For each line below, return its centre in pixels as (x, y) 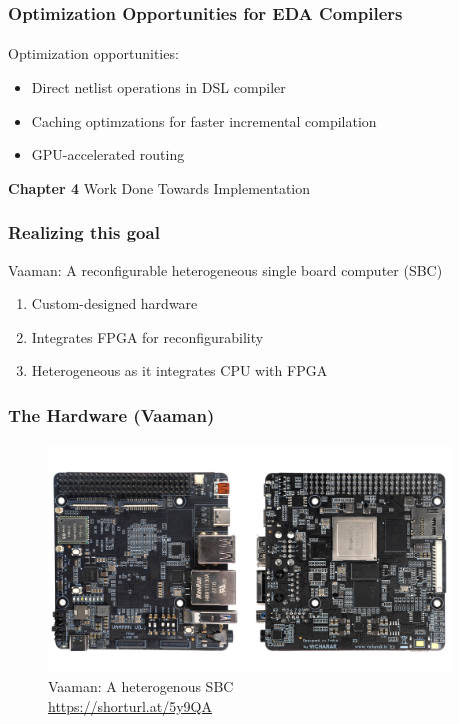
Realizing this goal (84, 232)
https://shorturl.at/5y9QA (130, 705)
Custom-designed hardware (114, 303)
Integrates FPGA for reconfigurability (147, 336)
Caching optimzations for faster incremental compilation (204, 120)
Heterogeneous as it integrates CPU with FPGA (179, 370)
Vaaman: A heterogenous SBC (141, 686)
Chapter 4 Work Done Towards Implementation (159, 187)
